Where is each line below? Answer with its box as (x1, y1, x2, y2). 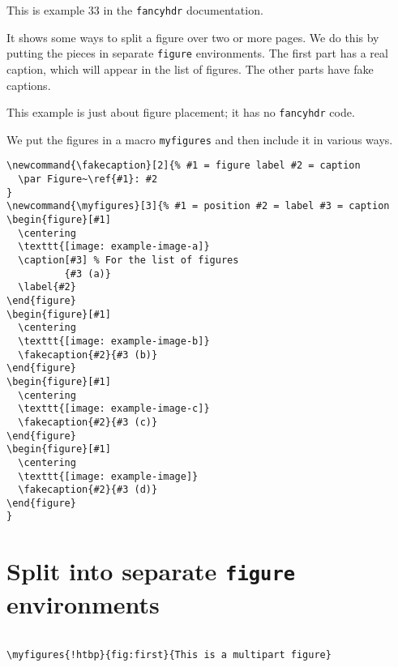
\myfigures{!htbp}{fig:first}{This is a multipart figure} (6, 649, 332, 661)
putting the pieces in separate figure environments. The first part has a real (6, 45, 388, 62)
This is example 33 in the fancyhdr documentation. (6, 2, 263, 18)
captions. (6, 76, 51, 93)
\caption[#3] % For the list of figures (18, 254, 239, 266)
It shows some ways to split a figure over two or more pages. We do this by (6, 28, 379, 45)
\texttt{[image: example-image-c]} (18, 403, 210, 415)
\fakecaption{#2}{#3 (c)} (18, 416, 158, 428)
